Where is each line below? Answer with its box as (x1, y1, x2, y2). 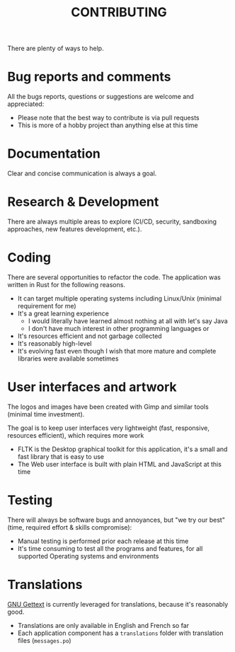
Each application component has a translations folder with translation (17, 629, 224, 637)
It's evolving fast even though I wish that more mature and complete (17, 347, 217, 355)
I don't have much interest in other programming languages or (28, 324, 210, 332)
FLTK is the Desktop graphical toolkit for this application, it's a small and (17, 445, 228, 453)
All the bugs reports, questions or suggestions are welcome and (7, 93, 195, 101)
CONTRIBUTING (70, 4, 168, 21)
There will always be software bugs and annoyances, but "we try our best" (7, 516, 225, 524)
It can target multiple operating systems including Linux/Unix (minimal (17, 294, 222, 303)
